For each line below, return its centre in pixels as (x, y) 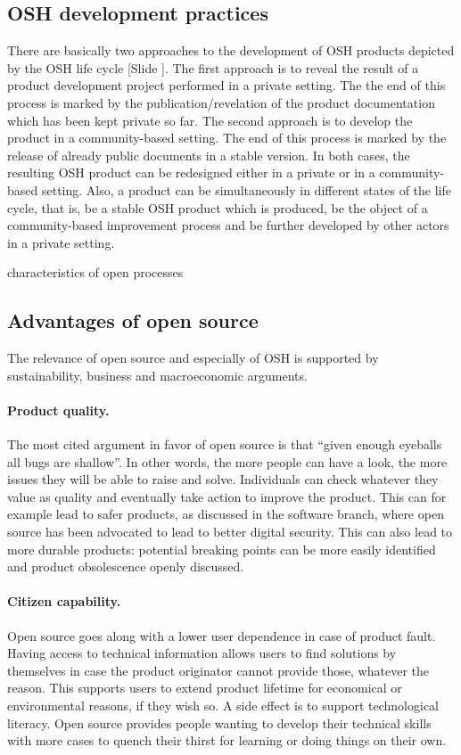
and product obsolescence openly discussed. (126, 566)
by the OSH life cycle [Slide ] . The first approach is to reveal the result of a (213, 67)
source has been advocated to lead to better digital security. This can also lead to (230, 532)
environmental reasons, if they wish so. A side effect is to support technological (223, 706)
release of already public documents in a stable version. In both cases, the (209, 155)
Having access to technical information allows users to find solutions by (202, 653)
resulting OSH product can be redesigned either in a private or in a (191, 172)
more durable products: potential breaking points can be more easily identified (222, 549)
